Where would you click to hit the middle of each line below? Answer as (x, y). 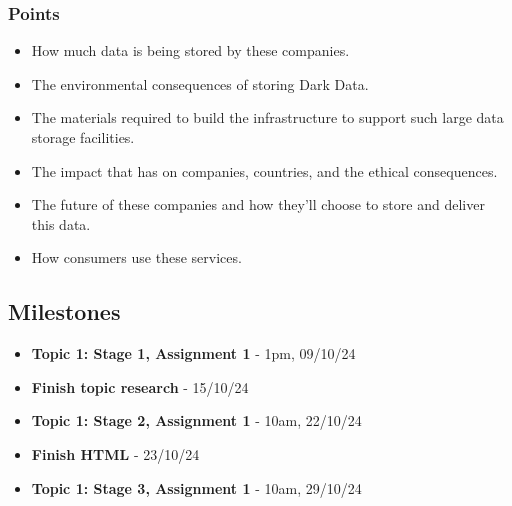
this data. (61, 223)
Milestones (64, 311)
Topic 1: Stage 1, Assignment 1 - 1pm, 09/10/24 (193, 353)
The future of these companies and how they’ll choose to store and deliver (258, 204)
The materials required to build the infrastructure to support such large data (267, 117)
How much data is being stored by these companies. (190, 50)
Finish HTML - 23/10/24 (115, 453)
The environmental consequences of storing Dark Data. (200, 83)
